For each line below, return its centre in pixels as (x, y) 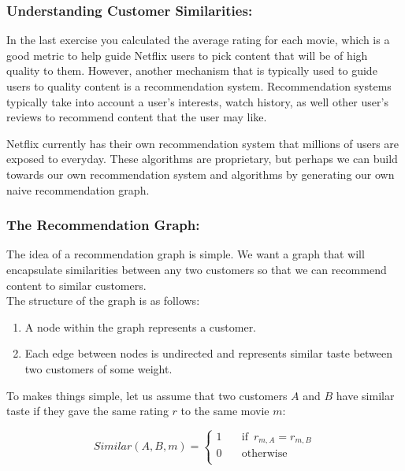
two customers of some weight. (98, 368)
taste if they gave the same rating (87, 411)
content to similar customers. (76, 285)
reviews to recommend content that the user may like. (137, 117)
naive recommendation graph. (78, 189)
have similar (365, 395)
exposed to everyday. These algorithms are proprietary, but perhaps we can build (202, 159)
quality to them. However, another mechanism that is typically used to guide (192, 70)
